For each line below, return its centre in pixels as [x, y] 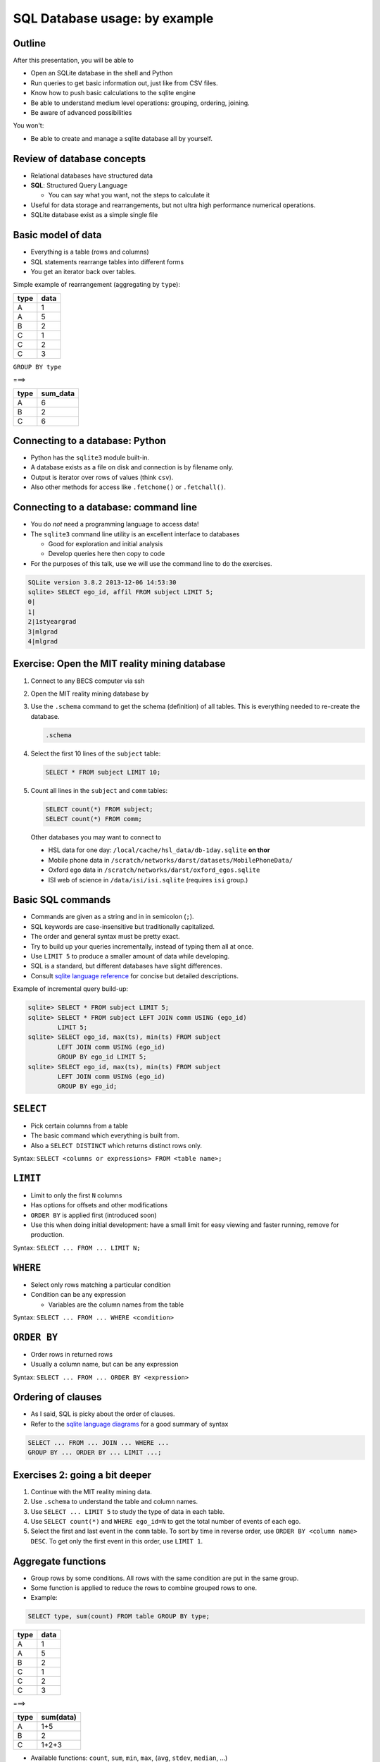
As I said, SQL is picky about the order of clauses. [103, 1414]
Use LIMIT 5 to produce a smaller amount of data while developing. [130, 956]
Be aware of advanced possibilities [81, 113]
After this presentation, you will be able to [73, 61]
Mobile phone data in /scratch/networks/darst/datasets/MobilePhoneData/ [171, 860]
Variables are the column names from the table [116, 1305]
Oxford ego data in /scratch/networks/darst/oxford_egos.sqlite [154, 870]
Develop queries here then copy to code [107, 554]
